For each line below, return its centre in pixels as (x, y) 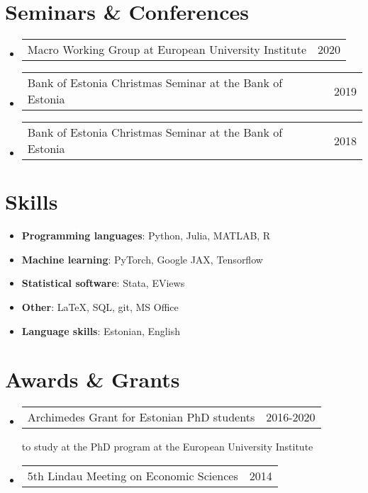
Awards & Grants (93, 379)
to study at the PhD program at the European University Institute (167, 447)
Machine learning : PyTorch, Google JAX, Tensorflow (142, 259)
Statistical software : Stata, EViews (103, 283)
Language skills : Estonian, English (101, 330)
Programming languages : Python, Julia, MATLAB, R (146, 236)
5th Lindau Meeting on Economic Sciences (133, 475)
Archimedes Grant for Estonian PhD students (141, 417)
